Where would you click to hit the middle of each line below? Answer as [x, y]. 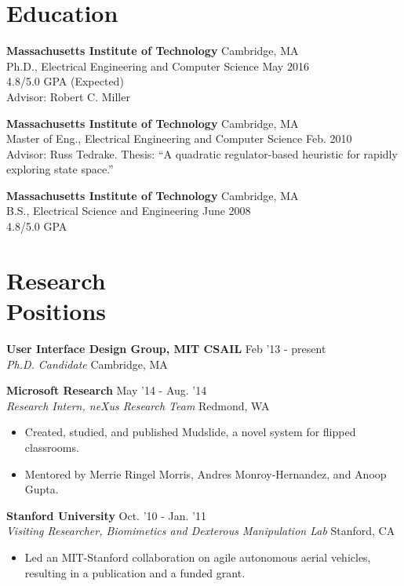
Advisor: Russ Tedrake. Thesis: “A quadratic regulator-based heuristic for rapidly [202, 153]
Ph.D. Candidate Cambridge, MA [87, 364]
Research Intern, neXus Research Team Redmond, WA [138, 405]
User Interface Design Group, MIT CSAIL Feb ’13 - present [166, 348]
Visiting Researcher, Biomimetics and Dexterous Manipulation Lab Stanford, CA [201, 531]
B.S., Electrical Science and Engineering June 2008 [129, 211]
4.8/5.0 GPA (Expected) [65, 81]
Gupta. [42, 489]
